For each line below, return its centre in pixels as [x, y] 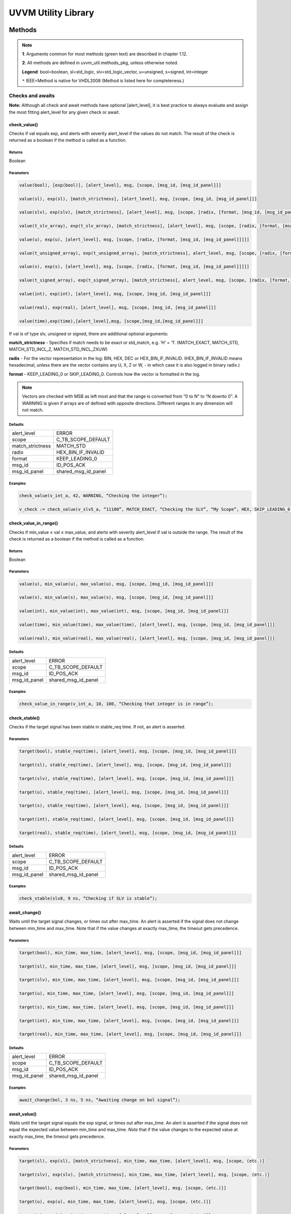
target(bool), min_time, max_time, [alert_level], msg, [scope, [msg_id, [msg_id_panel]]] [130, 953]
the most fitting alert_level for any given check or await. [65, 112]
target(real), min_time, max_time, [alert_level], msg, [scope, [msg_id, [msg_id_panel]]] [130, 1034]
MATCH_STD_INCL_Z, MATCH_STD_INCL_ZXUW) [58, 349]
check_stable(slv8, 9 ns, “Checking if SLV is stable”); [88, 899]
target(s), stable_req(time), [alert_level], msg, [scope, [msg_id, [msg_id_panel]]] [124, 806]
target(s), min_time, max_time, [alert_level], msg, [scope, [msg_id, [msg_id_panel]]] [127, 1007]
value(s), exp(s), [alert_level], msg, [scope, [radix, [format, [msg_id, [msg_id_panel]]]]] [134, 267]
